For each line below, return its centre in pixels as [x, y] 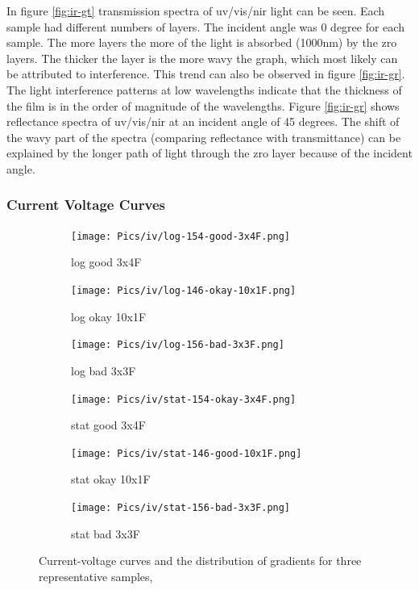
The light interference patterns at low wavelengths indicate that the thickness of [204, 89]
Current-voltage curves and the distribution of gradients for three [200, 561]
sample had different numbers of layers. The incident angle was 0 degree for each [205, 26]
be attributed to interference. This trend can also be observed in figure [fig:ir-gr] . [206, 74]
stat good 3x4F [108, 425]
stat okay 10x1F [111, 479]
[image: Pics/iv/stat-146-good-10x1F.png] [187, 453]
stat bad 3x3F [106, 533]
